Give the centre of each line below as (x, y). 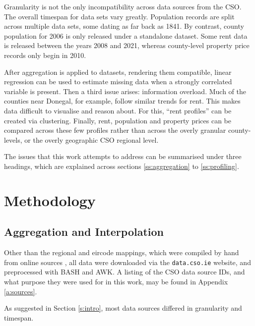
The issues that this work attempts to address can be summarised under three (123, 156)
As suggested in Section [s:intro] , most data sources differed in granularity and (123, 308)
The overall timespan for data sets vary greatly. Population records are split (119, 16)
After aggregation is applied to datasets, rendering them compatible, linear (118, 72)
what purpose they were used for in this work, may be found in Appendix (116, 281)
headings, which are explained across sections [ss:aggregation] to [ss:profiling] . (122, 166)
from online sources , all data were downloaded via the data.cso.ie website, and (127, 262)
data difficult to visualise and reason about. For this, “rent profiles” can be (118, 110)
